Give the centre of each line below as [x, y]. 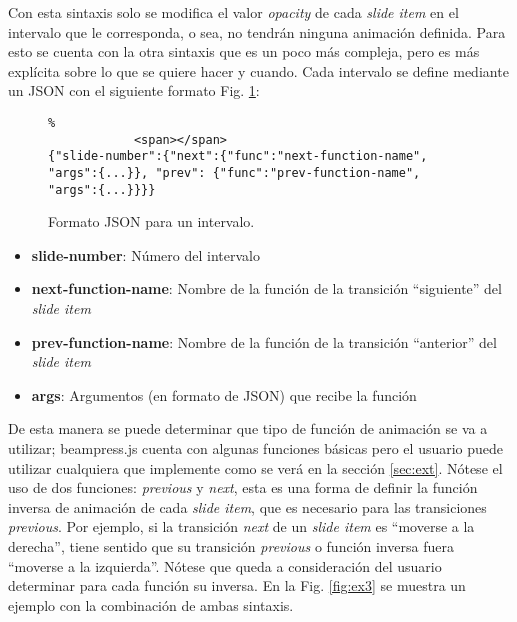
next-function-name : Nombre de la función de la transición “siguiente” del [266, 288]
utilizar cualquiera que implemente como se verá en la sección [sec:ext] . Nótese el [255, 467]
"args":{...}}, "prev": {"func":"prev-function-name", [234, 172]
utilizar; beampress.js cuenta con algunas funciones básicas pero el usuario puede [256, 448]
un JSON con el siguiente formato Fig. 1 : [134, 90]
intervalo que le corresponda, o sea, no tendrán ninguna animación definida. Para [257, 31]
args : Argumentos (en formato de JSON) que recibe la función [224, 394]
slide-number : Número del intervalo [145, 254]
